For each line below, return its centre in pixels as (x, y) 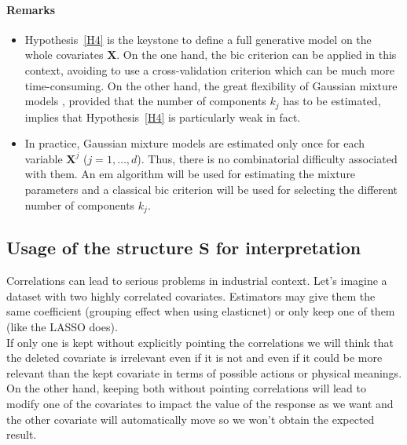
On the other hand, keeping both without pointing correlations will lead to (186, 388)
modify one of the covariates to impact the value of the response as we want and (200, 403)
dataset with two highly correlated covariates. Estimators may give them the (191, 295)
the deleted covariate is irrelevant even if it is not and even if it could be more (194, 357)
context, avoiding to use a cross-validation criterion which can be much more (209, 69)
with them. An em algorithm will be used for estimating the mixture (190, 174)
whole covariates (64, 55)
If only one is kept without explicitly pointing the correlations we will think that (200, 342)
